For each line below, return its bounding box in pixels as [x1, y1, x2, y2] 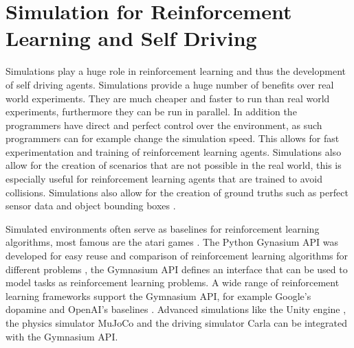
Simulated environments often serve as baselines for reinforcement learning [5, 221, 320, 235]
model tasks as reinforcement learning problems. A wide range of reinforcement [5, 275, 340, 290]
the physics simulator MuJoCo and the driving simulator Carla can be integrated [5, 316, 347, 329]
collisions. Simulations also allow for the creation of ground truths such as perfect [5, 185, 349, 199]
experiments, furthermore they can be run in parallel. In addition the [5, 104, 297, 119]
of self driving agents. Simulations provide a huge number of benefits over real [5, 77, 334, 91]
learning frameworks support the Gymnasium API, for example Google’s [5, 288, 311, 303]
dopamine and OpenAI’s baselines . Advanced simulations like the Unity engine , [5, 302, 346, 316]
